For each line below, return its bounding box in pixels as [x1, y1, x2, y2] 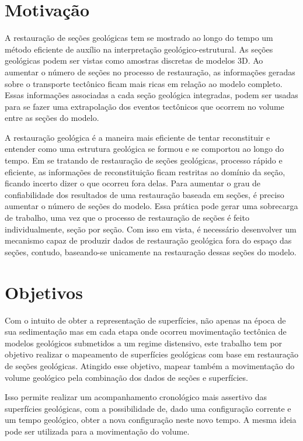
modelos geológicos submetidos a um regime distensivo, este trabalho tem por [5, 336, 283, 349]
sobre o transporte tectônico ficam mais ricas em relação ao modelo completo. [5, 77, 283, 89]
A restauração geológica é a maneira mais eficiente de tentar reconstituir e [5, 131, 270, 143]
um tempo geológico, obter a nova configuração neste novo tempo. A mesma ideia [5, 414, 297, 426]
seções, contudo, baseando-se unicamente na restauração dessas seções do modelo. [5, 245, 297, 258]
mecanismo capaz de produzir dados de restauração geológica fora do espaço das [5, 234, 292, 246]
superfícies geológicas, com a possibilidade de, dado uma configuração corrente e [5, 402, 291, 414]
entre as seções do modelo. [5, 112, 99, 124]
